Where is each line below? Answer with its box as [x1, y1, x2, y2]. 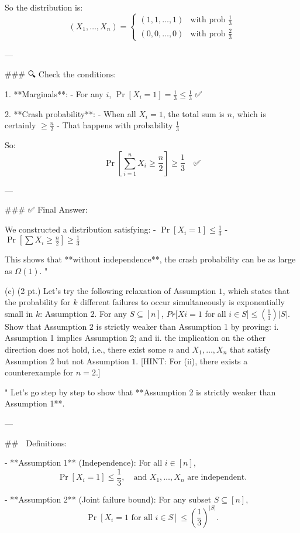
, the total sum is [163, 107, 225, 119]
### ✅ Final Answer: [5, 203, 88, 216]
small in [5, 307, 33, 319]
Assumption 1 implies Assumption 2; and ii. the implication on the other [5, 332, 266, 344]
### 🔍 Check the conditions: [5, 68, 116, 80]
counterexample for [5, 366, 74, 378]
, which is [232, 107, 266, 119]
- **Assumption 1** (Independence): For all [5, 456, 163, 469]
